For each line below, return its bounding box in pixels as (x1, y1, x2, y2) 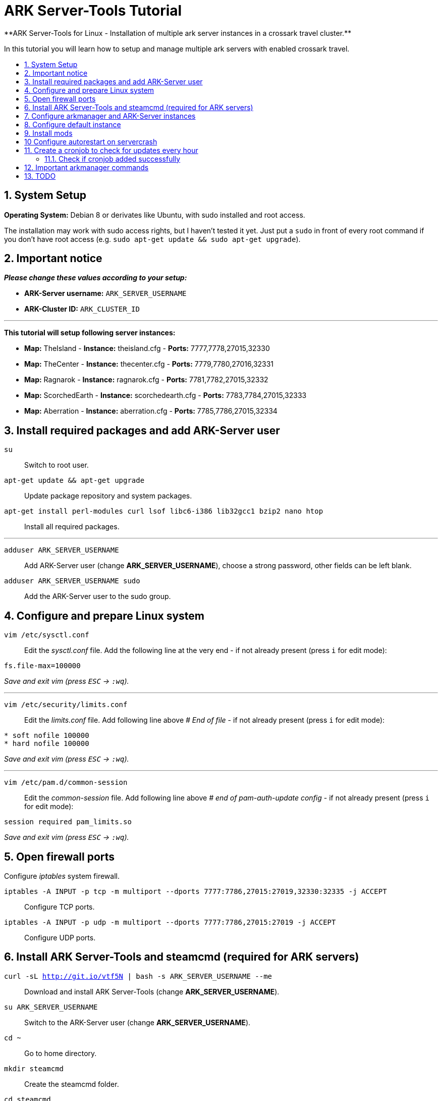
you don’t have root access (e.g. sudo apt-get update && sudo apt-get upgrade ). (4, 234, 301, 243)
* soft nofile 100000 (4, 731, 89, 740)
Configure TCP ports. (24, 902, 95, 911)
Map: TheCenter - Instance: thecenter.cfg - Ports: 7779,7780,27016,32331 (24, 360, 274, 369)
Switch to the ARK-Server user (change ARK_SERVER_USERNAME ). (24, 1018, 251, 1027)
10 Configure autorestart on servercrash (24, 137, 157, 146)
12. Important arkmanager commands (24, 163, 149, 172)
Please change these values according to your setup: (4, 273, 187, 282)
